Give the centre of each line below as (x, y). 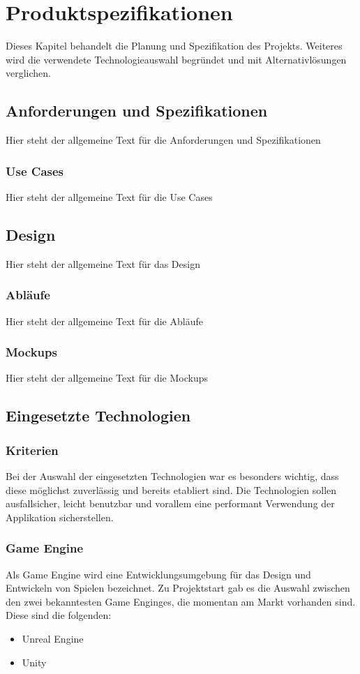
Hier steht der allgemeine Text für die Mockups (107, 378)
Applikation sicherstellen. (60, 517)
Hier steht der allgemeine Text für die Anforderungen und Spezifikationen (163, 140)
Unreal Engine (53, 638)
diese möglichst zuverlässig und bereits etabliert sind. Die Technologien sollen (171, 489)
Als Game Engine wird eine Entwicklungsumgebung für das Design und (158, 574)
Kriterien (32, 450)
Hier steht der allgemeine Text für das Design (103, 263)
